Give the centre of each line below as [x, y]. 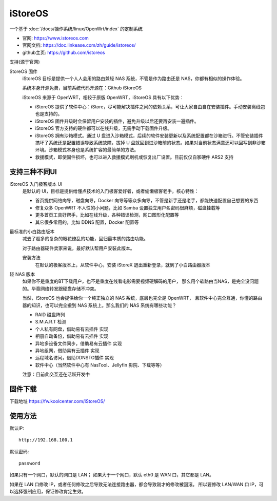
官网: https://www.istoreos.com [56, 38]
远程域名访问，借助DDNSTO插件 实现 [74, 358]
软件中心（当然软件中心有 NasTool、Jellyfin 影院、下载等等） [100, 365]
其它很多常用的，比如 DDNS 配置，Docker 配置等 [87, 222]
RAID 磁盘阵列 [50, 314]
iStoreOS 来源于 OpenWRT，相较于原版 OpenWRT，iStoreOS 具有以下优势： [103, 97]
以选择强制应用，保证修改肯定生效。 [48, 492]
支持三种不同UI [33, 172]
